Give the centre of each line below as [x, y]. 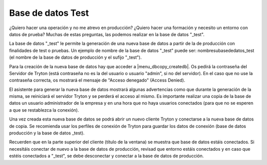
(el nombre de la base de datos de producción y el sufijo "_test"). [75, 57]
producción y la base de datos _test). [47, 133]
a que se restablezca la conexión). [44, 110]
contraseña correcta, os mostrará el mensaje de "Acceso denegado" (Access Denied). [97, 80]
